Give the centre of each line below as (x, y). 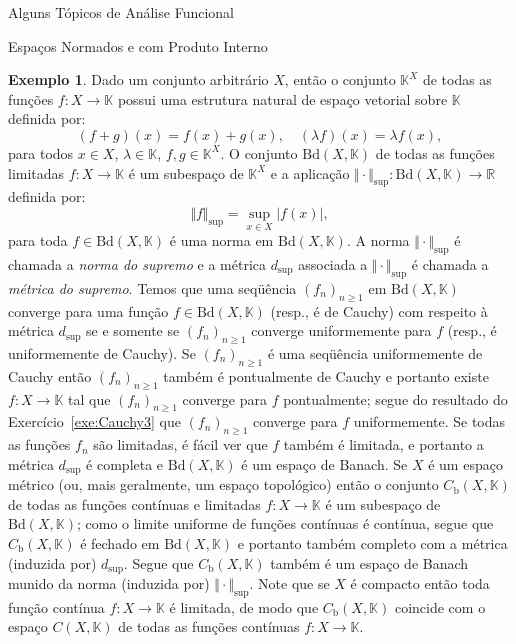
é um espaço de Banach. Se (324, 463)
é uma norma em (221, 240)
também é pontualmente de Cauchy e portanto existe (326, 375)
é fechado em (120, 542)
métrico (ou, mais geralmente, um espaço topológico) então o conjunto (223, 484)
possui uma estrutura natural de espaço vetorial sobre (282, 98)
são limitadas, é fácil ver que (180, 444)
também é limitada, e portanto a (383, 444)
